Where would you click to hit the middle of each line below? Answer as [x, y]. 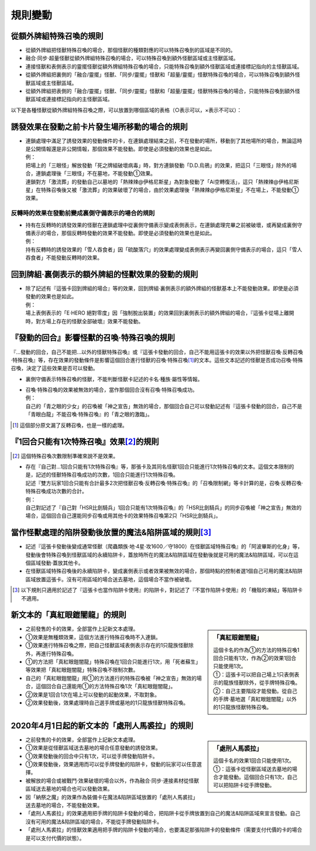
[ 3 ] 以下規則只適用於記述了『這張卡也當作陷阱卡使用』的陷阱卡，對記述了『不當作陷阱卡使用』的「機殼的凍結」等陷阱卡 [158, 590]
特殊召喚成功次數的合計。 [56, 491]
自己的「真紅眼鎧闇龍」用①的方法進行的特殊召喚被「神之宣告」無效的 [111, 678]
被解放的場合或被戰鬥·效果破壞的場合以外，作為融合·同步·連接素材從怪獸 [112, 780]
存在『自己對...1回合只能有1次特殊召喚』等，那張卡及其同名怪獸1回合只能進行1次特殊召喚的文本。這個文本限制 [157, 466]
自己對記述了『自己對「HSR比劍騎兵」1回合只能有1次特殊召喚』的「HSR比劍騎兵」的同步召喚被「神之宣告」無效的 [164, 507]
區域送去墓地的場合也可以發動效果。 [69, 789]
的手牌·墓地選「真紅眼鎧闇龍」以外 [255, 699]
